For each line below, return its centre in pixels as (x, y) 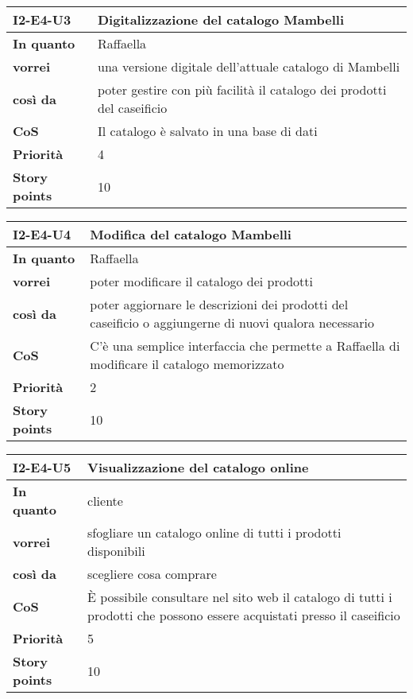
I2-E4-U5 (42, 467)
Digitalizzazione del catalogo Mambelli (221, 19)
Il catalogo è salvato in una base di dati (208, 131)
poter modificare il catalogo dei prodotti (201, 281)
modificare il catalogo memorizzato (187, 364)
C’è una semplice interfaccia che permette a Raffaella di (245, 346)
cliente (105, 500)
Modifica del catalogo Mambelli (191, 234)
